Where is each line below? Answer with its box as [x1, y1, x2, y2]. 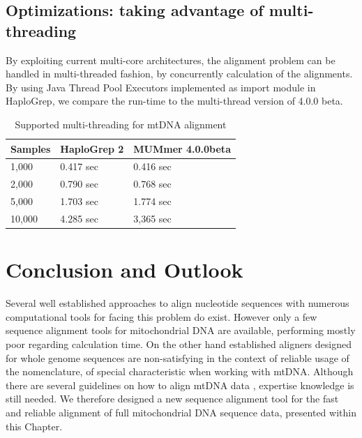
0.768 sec [133, 176, 172, 191]
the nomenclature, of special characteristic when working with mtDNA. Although [6, 364, 354, 379]
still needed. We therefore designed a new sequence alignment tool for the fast [6, 391, 339, 406]
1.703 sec [60, 194, 98, 209]
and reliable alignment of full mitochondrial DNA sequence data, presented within [6, 405, 356, 419]
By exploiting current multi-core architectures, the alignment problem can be [6, 52, 335, 67]
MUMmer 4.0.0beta [133, 141, 231, 156]
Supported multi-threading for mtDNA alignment [15, 116, 227, 131]
